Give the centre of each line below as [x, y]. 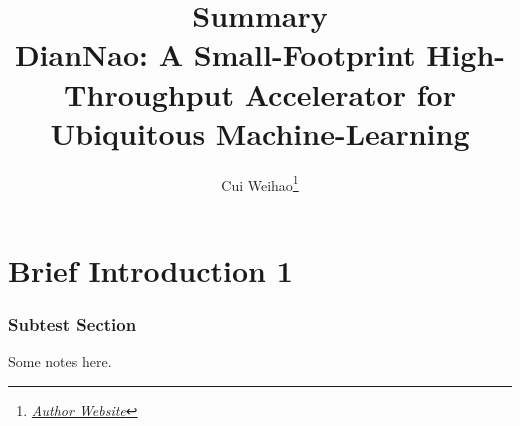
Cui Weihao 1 [260, 183]
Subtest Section [72, 324]
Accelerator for [350, 93]
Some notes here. [60, 361]
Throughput [149, 93]
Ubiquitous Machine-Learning [260, 132]
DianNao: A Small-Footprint [215, 54]
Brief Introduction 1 [150, 269]
